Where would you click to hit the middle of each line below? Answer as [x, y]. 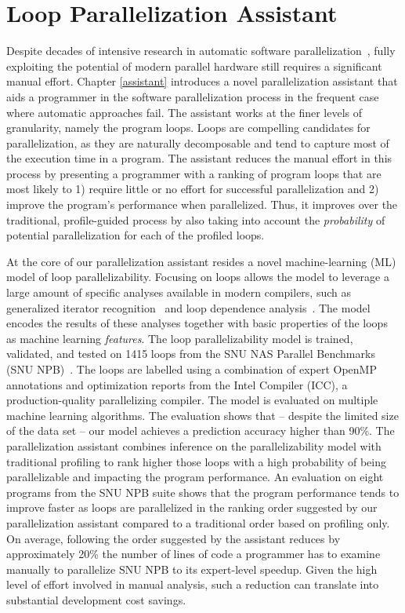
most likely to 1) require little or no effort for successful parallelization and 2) [193, 189]
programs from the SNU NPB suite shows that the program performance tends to [203, 492]
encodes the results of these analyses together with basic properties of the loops [197, 323]
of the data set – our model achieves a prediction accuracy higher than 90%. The [201, 431]
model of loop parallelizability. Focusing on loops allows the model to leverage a [198, 277]
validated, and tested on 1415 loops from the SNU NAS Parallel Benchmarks [191, 354]
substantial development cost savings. [96, 599]
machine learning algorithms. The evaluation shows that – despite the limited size [202, 415]
